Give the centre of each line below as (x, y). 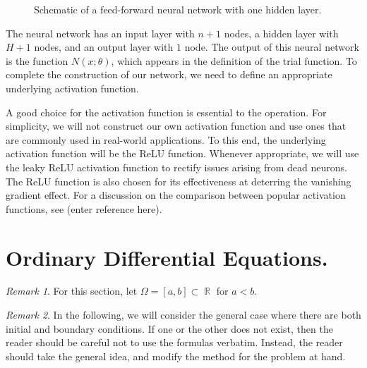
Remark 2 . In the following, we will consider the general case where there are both (183, 315)
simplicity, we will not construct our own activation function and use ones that (176, 126)
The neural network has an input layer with (100, 33)
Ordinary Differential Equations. (167, 257)
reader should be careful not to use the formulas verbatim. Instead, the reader (174, 342)
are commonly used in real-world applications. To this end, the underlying (166, 139)
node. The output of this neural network (272, 47)
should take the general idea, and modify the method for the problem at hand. (176, 356)
